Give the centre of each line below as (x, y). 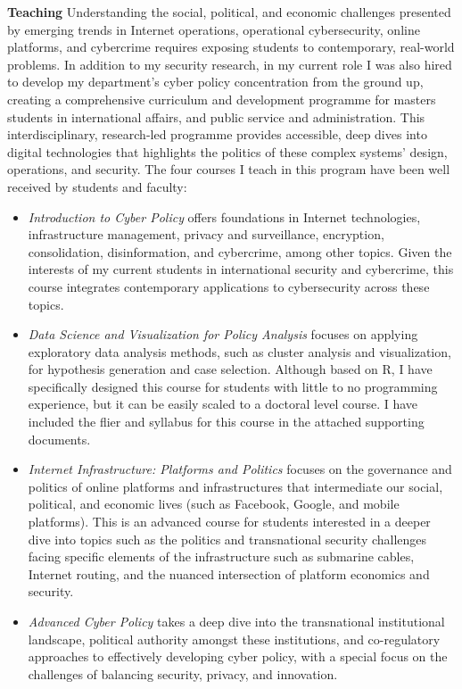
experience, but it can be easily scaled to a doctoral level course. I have (223, 404)
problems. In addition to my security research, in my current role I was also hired (230, 64)
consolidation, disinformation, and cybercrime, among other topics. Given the (240, 251)
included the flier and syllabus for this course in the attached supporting (226, 422)
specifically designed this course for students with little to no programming (233, 386)
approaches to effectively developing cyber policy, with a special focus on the (238, 656)
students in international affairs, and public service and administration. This (216, 116)
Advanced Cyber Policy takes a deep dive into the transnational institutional (236, 621)
